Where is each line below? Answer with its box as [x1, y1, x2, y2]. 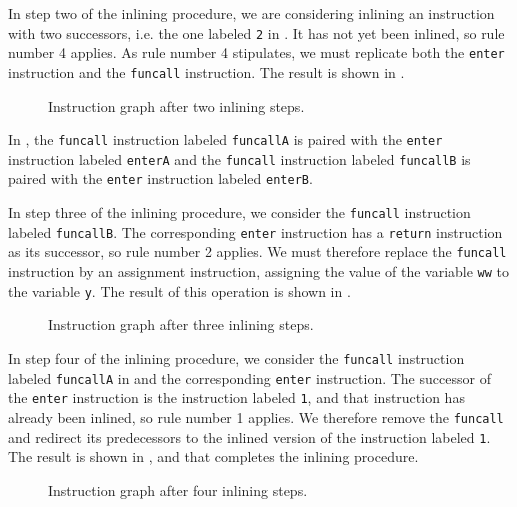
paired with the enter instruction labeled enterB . [8, 168, 313, 189]
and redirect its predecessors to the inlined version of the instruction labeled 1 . [8, 426, 491, 447]
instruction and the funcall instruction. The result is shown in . [8, 61, 405, 82]
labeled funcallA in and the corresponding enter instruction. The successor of [8, 367, 491, 388]
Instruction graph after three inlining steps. [48, 314, 314, 335]
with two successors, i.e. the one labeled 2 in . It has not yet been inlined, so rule [8, 22, 505, 43]
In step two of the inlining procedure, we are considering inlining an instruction [8, 3, 495, 23]
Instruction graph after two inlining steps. [48, 95, 305, 116]
